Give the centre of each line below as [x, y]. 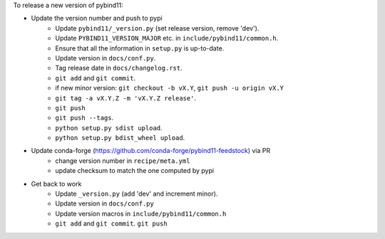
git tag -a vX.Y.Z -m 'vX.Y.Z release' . [125, 98]
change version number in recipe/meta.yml [123, 161]
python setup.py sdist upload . [109, 127]
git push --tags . [84, 118]
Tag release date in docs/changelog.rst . [119, 68]
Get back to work [56, 184]
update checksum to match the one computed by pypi [134, 171]
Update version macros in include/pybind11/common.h [141, 213]
